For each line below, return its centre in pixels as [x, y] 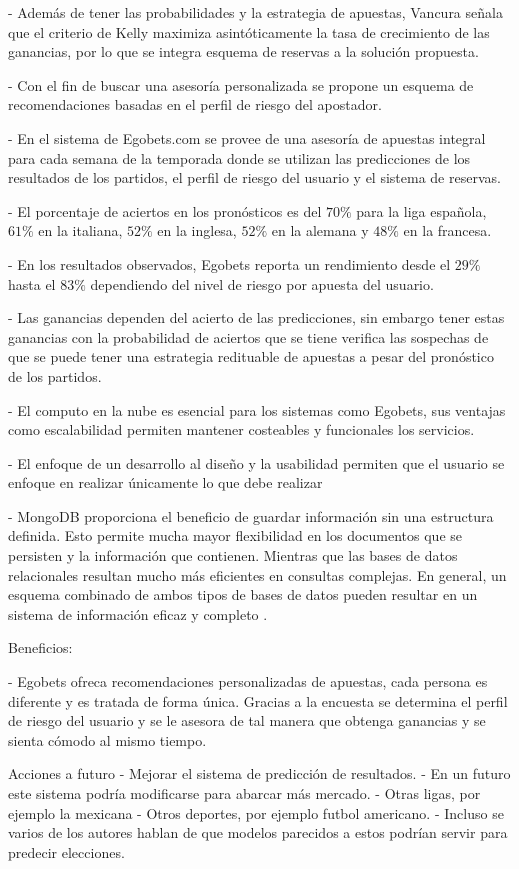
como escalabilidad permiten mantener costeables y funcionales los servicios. [241, 429]
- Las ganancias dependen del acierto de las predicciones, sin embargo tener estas [256, 317]
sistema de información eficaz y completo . [138, 613]
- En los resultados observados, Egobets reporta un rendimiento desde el [229, 263]
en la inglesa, [197, 230]
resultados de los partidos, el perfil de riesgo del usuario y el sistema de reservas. [254, 177]
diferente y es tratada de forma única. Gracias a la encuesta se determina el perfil [258, 700]
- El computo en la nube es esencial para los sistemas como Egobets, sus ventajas [257, 409]
